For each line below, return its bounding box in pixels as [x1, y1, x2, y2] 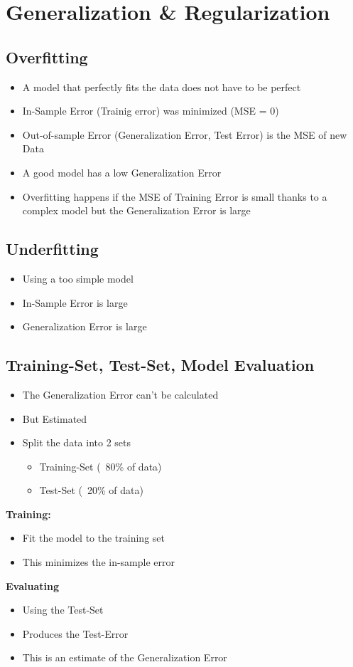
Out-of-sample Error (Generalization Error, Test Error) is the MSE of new [22, 127, 347, 142]
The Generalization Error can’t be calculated [22, 387, 219, 401]
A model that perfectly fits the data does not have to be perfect [22, 79, 301, 94]
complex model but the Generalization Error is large [22, 203, 251, 218]
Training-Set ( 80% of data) [39, 458, 162, 473]
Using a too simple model [22, 271, 134, 285]
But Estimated [22, 411, 87, 426]
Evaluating [6, 578, 59, 593]
